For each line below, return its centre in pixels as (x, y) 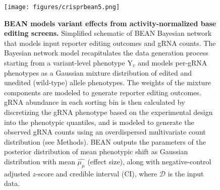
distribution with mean (40, 161)
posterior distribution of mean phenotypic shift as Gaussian (96, 151)
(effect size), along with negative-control (149, 161)
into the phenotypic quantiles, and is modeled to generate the (99, 122)
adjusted (17, 173)
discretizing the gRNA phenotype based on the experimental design (108, 112)
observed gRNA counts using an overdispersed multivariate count (105, 132)
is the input (186, 173)
